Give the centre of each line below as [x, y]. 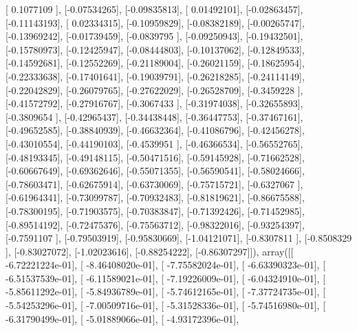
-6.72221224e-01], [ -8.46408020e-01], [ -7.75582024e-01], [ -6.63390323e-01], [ [166, 265]
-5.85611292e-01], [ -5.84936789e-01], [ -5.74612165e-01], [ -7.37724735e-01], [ [166, 292]
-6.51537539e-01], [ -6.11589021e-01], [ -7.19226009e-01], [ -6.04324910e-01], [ [166, 278]
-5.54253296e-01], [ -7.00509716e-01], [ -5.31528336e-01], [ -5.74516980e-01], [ [166, 305]
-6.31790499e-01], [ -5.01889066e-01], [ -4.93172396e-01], [122, 318]
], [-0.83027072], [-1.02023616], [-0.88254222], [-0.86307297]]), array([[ [150, 251]
